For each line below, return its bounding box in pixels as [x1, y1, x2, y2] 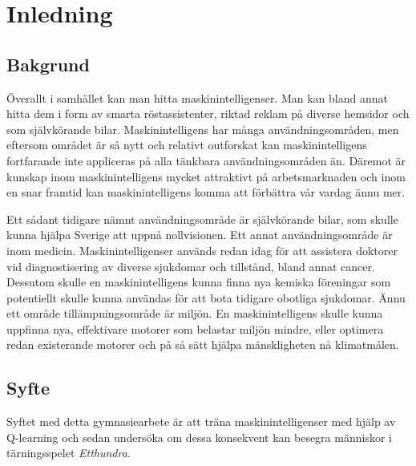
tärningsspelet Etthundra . [6, 444, 131, 461]
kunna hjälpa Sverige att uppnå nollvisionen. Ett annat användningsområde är [6, 226, 393, 243]
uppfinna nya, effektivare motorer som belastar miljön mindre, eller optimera [6, 320, 384, 337]
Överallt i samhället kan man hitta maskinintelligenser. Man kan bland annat [6, 89, 388, 106]
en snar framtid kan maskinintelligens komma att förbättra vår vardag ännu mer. [6, 184, 406, 201]
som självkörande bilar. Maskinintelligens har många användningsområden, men [6, 120, 399, 137]
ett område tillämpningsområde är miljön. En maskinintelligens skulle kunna [6, 305, 383, 322]
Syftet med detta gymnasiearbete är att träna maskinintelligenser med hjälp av [6, 413, 396, 430]
